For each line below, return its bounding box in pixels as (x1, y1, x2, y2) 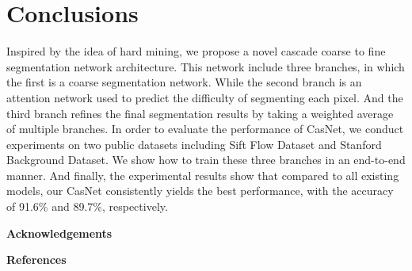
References (6, 251, 67, 268)
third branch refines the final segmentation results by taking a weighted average (6, 105, 394, 121)
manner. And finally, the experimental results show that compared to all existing (6, 166, 399, 183)
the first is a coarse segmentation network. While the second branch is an (6, 74, 362, 90)
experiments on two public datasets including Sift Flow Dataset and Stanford (6, 135, 382, 152)
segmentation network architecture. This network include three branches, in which (6, 58, 405, 74)
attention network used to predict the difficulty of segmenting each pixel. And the (6, 89, 403, 105)
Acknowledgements (6, 224, 113, 241)
